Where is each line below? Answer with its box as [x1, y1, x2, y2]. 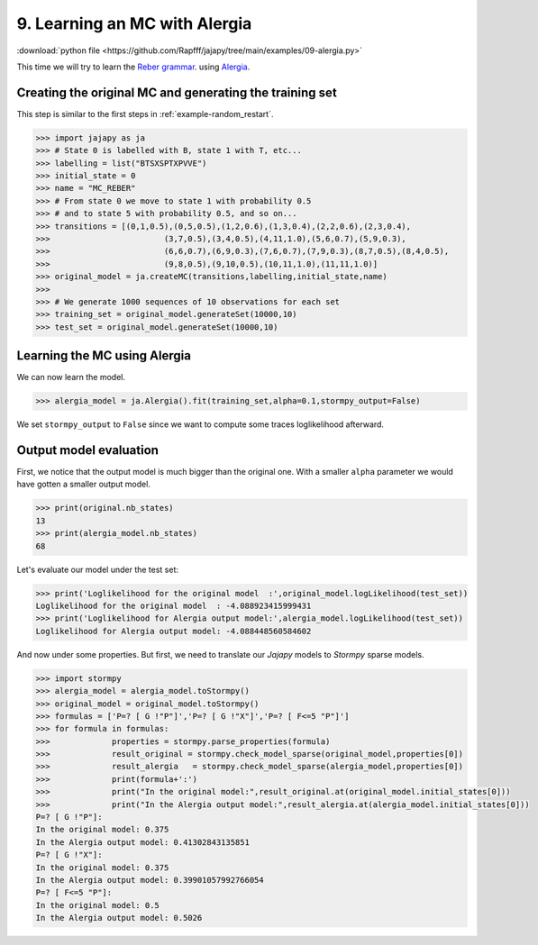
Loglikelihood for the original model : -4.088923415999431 [35, 600, 312, 611]
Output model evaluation [16, 442, 160, 458]
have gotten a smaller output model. [16, 478, 150, 490]
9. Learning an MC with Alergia [16, 14, 252, 33]
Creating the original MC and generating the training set [16, 85, 337, 100]
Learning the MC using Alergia [16, 348, 191, 364]
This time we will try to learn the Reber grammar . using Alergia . [16, 61, 251, 72]
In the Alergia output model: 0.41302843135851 [35, 837, 250, 847]
